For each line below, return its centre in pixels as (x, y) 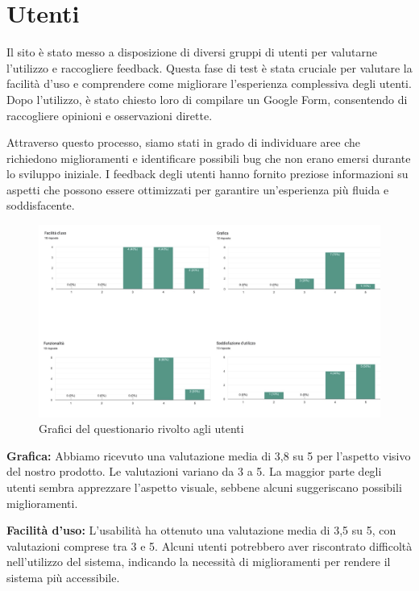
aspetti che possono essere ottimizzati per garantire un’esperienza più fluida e (198, 189)
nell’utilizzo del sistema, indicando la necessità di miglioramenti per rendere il (199, 562)
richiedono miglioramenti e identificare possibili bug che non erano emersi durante (209, 158)
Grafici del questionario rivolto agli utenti (141, 429)
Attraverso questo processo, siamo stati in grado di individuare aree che (183, 142)
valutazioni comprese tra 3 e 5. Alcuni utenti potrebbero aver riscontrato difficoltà (209, 545)
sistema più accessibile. (63, 577)
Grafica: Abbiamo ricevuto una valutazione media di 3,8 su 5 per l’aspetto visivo (209, 455)
